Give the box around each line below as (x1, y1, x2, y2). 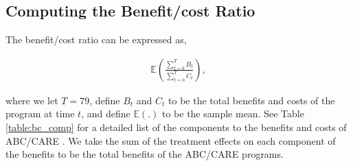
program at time (5, 106, 75, 121)
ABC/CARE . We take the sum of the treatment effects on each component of (5, 133, 336, 147)
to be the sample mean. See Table (161, 106, 304, 121)
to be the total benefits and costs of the (168, 93, 335, 107)
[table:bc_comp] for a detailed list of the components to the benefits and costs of (5, 120, 347, 134)
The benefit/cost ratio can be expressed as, (5, 32, 187, 47)
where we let (5, 93, 58, 107)
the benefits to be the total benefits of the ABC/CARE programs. (5, 147, 284, 161)
